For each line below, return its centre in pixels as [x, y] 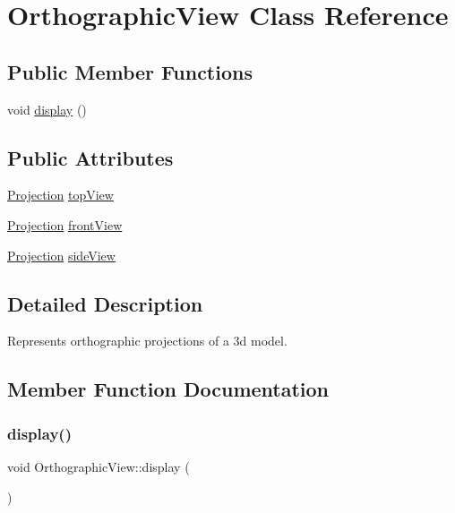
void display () [47, 109]
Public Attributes [90, 157]
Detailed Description [105, 303]
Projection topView [60, 195]
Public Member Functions [130, 71]
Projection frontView [65, 224]
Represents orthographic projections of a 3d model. [147, 341]
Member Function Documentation [168, 389]
